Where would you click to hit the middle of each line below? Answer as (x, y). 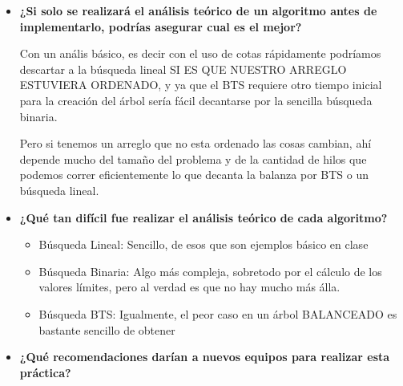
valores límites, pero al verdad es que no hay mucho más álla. (189, 287)
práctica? (45, 372)
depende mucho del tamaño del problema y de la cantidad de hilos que (193, 158)
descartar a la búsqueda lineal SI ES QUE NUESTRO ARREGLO (183, 69)
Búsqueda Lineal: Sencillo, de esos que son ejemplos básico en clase (204, 244)
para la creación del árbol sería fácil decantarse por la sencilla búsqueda (196, 100)
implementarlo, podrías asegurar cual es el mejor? (161, 26)
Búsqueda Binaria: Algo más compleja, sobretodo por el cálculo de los (210, 271)
